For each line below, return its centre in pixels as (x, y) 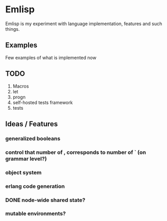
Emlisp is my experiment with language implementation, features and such (84, 24)
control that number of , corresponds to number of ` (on (76, 152)
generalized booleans (33, 138)
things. (13, 29)
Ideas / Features (32, 124)
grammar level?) (26, 158)
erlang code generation (35, 186)
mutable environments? (36, 214)
